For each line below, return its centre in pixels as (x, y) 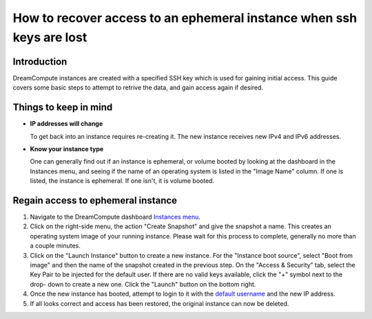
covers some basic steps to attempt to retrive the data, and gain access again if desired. (138, 88)
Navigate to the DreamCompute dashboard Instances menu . (115, 217)
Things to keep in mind (63, 108)
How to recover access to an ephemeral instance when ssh (185, 18)
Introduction (40, 62)
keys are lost (50, 37)
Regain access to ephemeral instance (95, 200)
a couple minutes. (55, 246)
